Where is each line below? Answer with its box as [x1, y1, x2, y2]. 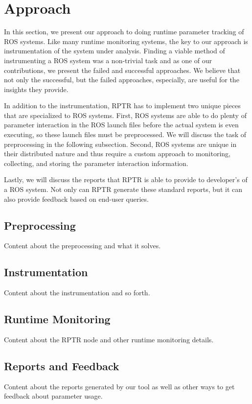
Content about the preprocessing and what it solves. [4, 240, 161, 251]
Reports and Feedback [4, 358, 119, 373]
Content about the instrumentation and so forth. [4, 287, 150, 298]
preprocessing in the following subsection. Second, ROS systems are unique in [4, 139, 237, 149]
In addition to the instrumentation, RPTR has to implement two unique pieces [4, 100, 241, 111]
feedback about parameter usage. [4, 391, 103, 401]
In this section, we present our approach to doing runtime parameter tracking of [4, 26, 244, 37]
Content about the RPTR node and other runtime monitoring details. [4, 334, 214, 345]
